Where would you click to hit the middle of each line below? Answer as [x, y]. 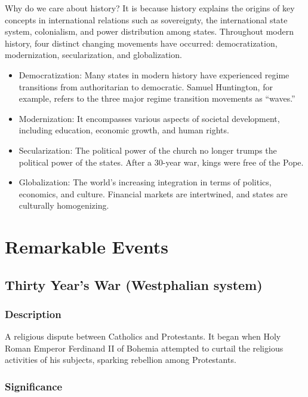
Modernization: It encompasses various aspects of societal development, [149, 118]
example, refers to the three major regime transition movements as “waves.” [157, 98]
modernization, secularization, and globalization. [93, 55]
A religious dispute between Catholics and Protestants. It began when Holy [143, 336]
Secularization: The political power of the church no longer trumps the [148, 150]
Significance [34, 386]
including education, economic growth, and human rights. [124, 130]
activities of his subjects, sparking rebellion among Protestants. [121, 360]
